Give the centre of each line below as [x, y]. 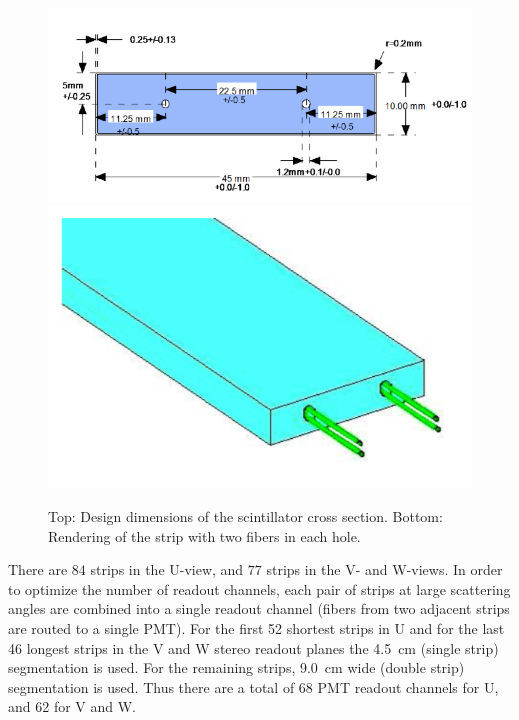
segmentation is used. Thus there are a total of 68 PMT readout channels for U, [253, 686]
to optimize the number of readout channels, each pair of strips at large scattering [259, 588]
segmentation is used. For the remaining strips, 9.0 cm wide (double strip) [236, 667]
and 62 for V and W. [72, 706]
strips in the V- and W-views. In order [384, 569]
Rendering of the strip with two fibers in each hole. [204, 535]
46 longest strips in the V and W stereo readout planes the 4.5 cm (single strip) [253, 647]
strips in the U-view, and [167, 569]
